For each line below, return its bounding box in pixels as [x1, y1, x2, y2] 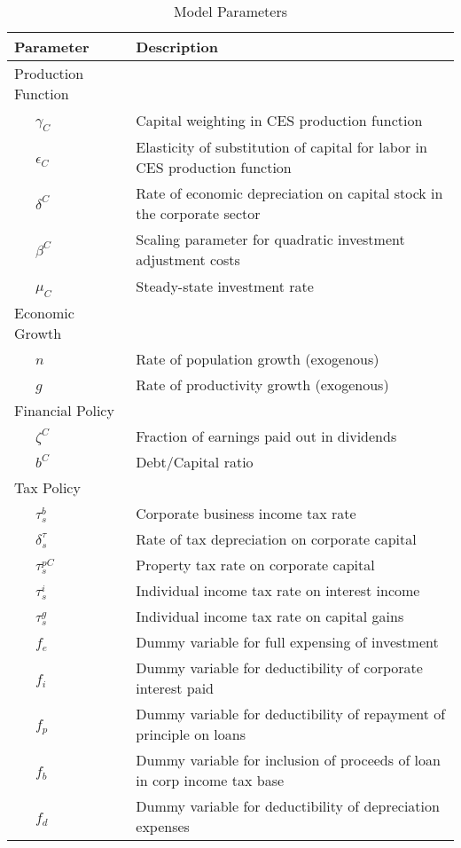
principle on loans [136, 724, 246, 745]
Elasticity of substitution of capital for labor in [136, 137, 427, 158]
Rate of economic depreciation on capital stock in [136, 183, 443, 204]
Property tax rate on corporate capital [136, 554, 375, 576]
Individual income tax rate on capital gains [136, 606, 404, 627]
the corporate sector [136, 203, 261, 224]
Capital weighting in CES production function [136, 110, 423, 131]
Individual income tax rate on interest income [136, 580, 420, 601]
